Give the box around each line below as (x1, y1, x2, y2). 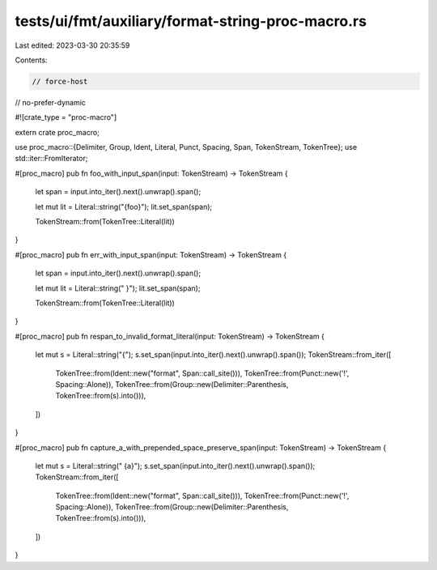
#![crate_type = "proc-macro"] (15, 113, 117, 122)
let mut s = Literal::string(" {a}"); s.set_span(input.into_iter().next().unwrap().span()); (35, 461, 316, 470)
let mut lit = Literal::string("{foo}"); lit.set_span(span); (35, 202, 213, 211)
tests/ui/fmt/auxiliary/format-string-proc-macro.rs (15, 12, 367, 30)
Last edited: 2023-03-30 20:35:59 (15, 40, 130, 50)
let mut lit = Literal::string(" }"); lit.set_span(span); (35, 283, 201, 293)
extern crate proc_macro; (15, 127, 100, 137)
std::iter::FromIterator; (15, 154, 88, 164)
